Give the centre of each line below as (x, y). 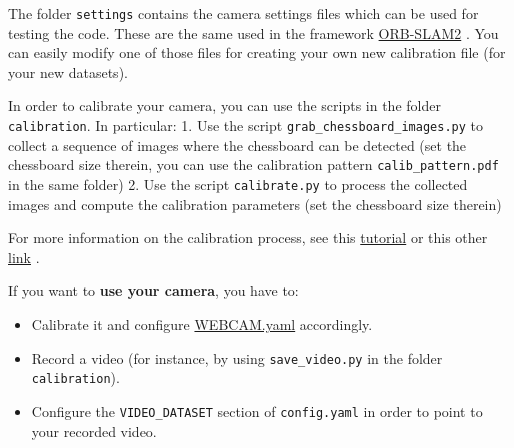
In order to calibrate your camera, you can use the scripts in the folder (224, 105)
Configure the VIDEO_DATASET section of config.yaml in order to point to (257, 410)
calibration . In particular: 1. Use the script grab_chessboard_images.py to (246, 125)
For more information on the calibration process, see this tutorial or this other (248, 237)
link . (24, 256)
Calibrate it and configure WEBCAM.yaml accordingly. (202, 323)
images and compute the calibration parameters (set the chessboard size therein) (255, 203)
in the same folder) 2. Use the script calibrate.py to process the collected (238, 183)
